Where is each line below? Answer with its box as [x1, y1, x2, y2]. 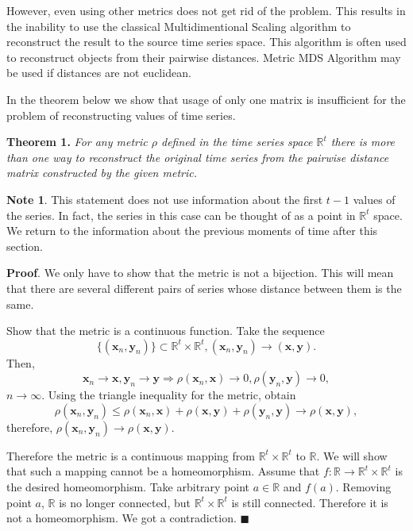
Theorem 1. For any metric [6, 133, 148, 150]
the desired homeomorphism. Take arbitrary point [6, 479, 250, 495]
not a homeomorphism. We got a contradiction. [6, 510, 237, 526]
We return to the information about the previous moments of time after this [6, 222, 378, 239]
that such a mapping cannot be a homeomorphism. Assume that [6, 463, 320, 479]
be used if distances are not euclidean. [6, 64, 191, 81]
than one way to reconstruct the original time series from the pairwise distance [6, 148, 389, 165]
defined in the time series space [161, 133, 313, 150]
